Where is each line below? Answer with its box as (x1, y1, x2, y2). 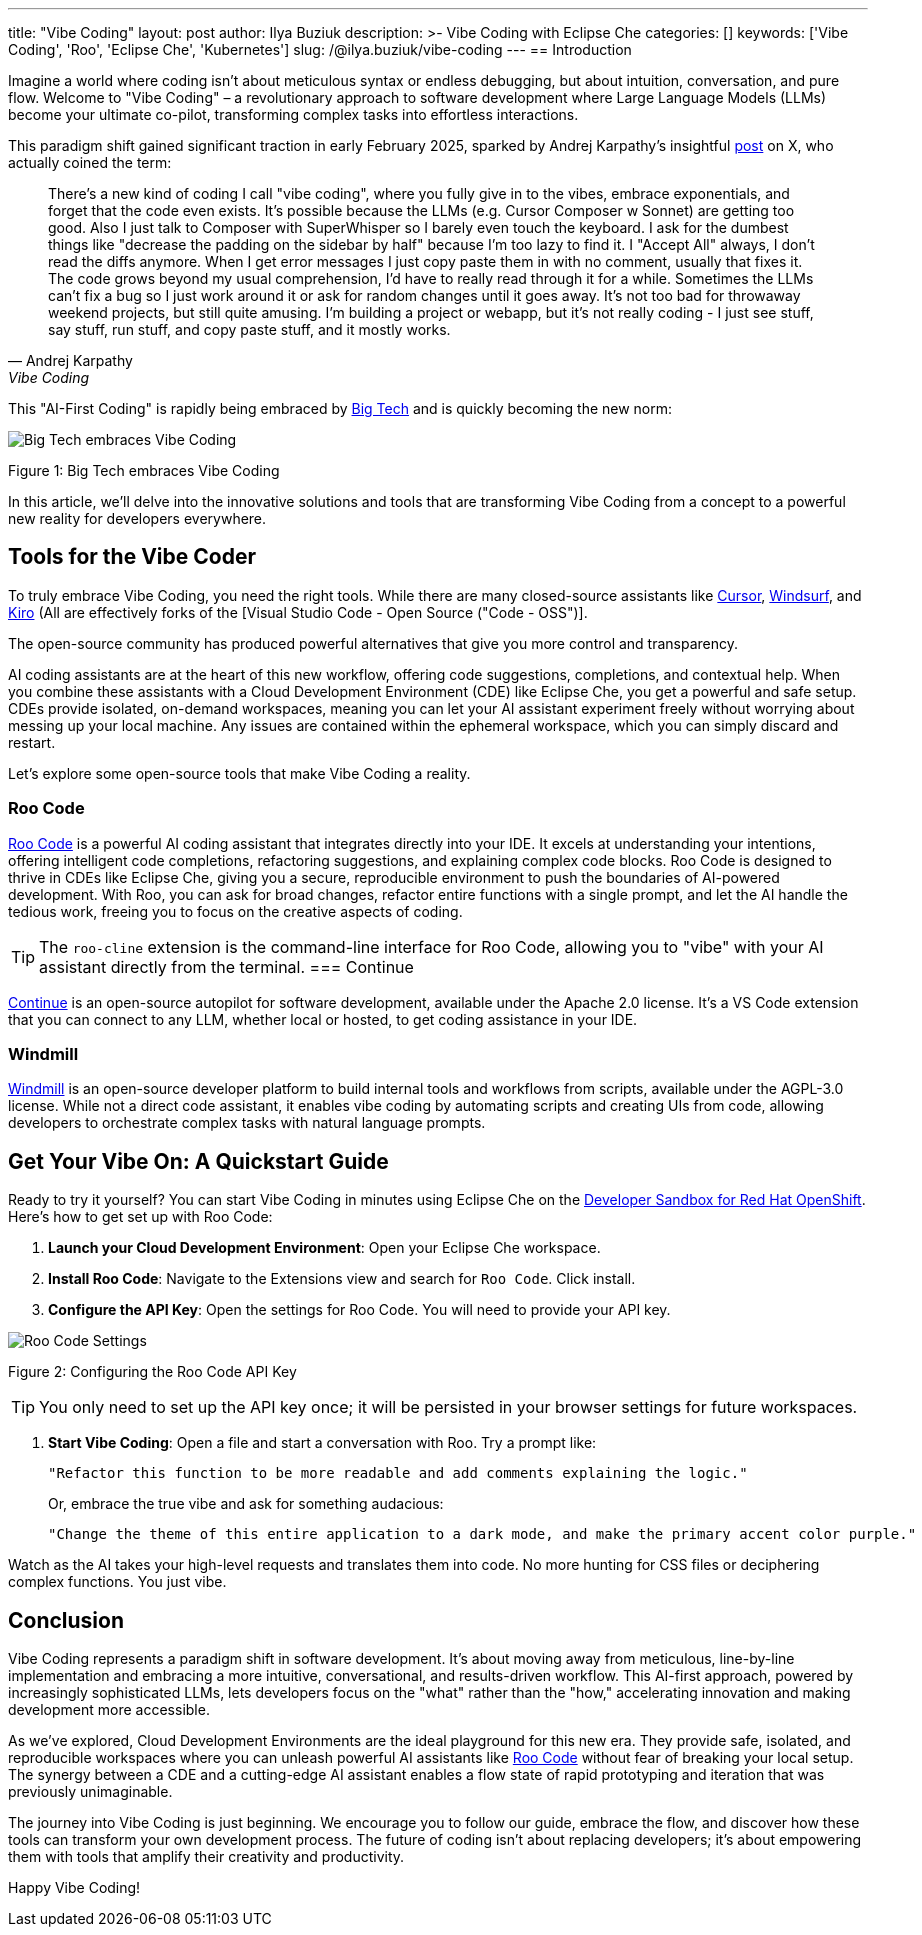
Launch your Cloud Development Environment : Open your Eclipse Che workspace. (48, 1239, 601, 1257)
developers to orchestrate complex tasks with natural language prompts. (8, 1114, 486, 1132)
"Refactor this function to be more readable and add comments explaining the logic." (48, 1465, 748, 1482)
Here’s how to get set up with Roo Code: (8, 1208, 273, 1226)
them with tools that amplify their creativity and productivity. (8, 1848, 405, 1866)
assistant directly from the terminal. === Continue (39, 956, 414, 977)
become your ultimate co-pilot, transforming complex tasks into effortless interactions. (8, 106, 579, 123)
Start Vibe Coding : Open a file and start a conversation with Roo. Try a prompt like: (48, 1434, 597, 1452)
